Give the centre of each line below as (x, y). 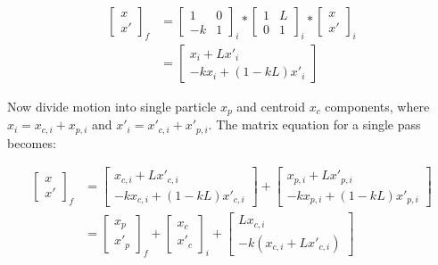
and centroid (271, 106)
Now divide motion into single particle (112, 106)
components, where (377, 106)
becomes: (32, 142)
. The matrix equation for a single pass (314, 124)
